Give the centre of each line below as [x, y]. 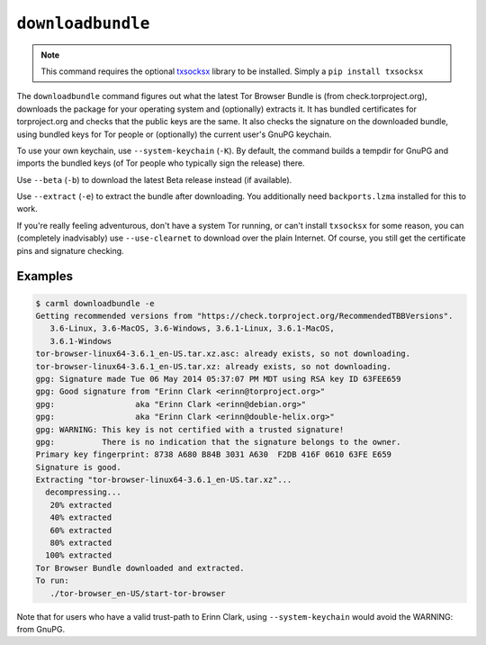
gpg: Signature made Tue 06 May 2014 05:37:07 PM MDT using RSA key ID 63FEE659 [218, 379]
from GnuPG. [41, 629]
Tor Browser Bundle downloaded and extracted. [140, 568]
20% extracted [81, 505]
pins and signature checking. [71, 250]
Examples [45, 276]
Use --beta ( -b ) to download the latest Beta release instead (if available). [154, 179]
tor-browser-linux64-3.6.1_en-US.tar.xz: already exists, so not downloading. [213, 366]
